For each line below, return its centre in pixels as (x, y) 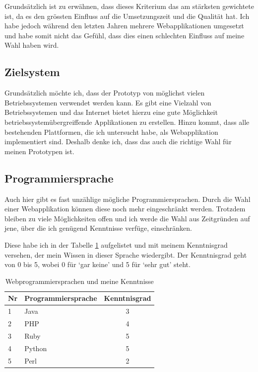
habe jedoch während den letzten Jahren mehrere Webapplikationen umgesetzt (124, 26)
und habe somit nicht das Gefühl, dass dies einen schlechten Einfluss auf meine (125, 35)
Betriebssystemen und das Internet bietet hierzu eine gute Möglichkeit (111, 112)
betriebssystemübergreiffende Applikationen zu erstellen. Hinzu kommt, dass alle (127, 122)
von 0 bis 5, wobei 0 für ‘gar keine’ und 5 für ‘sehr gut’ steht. (97, 264)
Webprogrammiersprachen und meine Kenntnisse (79, 281)
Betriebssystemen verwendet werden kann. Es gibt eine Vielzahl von (108, 102)
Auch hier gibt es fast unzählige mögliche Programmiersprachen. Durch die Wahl (128, 199)
